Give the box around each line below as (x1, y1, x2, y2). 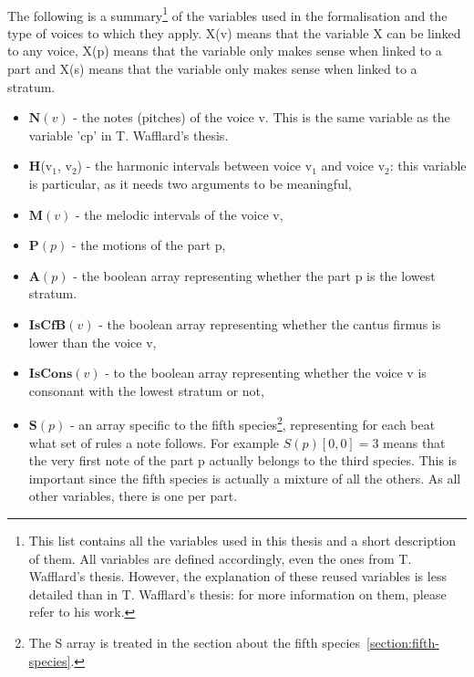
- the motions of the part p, (71, 235, 226, 255)
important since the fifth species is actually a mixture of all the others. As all (28, 468, 461, 487)
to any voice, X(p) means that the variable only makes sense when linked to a (7, 41, 442, 60)
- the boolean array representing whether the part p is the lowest (73, 266, 436, 285)
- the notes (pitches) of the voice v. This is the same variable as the (73, 108, 450, 127)
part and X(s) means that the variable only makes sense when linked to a (7, 59, 417, 78)
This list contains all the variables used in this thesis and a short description (28, 530, 457, 549)
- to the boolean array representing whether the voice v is (105, 363, 427, 382)
